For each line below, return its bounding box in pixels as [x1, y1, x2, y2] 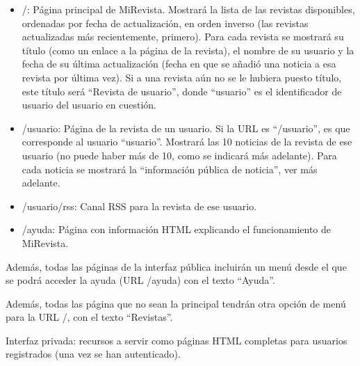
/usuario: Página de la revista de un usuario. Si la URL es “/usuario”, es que [22, 120, 350, 135]
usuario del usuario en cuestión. [22, 97, 157, 112]
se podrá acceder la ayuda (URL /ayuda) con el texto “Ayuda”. [6, 273, 275, 287]
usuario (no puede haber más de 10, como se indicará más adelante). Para [22, 148, 337, 162]
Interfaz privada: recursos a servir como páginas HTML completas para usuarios [6, 333, 347, 347]
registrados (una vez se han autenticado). [6, 347, 181, 361]
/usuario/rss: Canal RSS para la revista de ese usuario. [22, 198, 257, 213]
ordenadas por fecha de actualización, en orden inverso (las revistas [22, 15, 309, 30]
